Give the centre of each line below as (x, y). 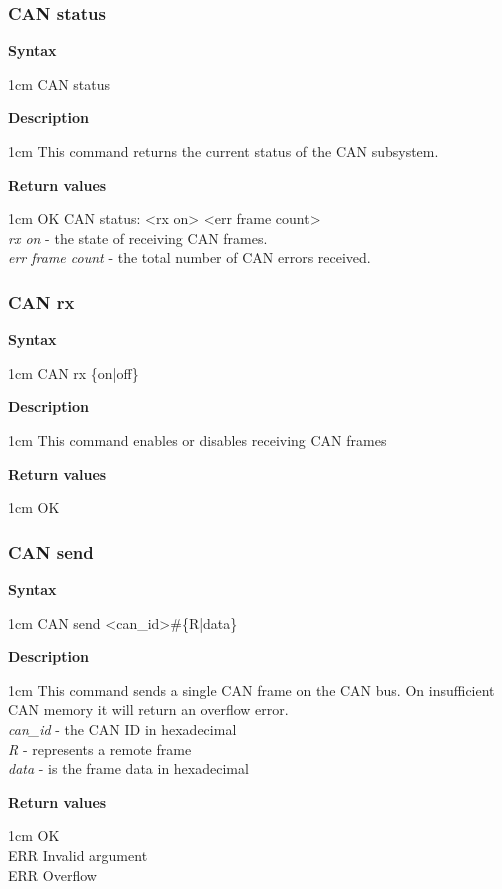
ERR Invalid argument (78, 854)
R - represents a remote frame (100, 748)
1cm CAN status (59, 83)
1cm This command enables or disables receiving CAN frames (197, 439)
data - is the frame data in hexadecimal (128, 768)
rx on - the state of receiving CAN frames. (138, 237)
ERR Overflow (52, 874)
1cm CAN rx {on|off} (73, 372)
